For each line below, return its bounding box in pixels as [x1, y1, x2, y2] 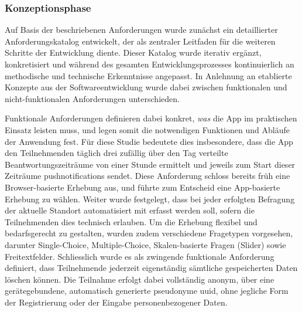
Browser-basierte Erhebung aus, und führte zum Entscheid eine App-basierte [5, 181, 280, 193]
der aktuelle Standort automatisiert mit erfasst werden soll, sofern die [5, 204, 255, 216]
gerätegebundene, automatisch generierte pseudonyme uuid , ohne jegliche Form [5, 284, 289, 297]
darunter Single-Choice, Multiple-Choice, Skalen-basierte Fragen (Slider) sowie [5, 238, 286, 250]
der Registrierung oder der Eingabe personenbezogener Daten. [5, 296, 228, 308]
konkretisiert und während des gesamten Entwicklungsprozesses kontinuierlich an [5, 58, 294, 70]
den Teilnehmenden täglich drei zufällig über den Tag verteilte [5, 147, 228, 159]
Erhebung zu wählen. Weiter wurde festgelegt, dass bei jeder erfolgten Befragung [5, 192, 295, 205]
